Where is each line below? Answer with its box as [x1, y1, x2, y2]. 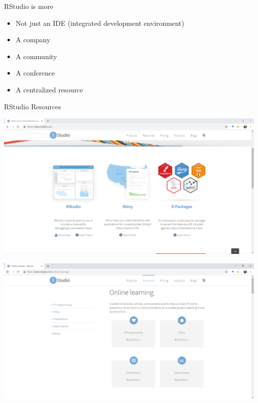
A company [15, 34, 51, 45]
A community [15, 51, 58, 61]
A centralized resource [15, 84, 83, 94]
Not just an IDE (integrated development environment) [15, 17, 185, 28]
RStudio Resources [4, 101, 61, 111]
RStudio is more [4, 1, 54, 11]
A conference [15, 68, 55, 78]
